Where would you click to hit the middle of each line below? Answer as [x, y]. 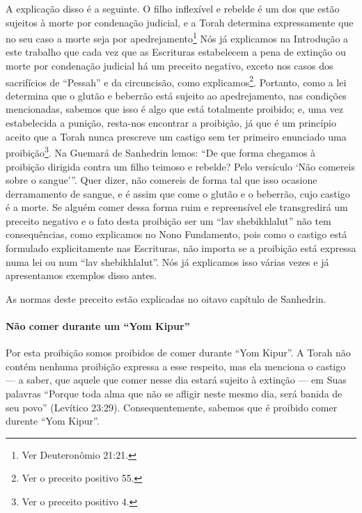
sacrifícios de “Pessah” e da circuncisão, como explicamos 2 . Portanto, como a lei [176, 81]
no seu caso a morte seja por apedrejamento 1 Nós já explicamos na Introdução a [177, 37]
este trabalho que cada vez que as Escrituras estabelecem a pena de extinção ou [176, 52]
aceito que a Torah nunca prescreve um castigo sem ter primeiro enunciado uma [176, 136]
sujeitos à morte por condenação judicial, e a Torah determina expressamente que [180, 22]
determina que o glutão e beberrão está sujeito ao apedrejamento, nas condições [176, 95]
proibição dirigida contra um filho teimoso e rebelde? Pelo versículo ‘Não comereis [180, 166]
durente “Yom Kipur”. [53, 421]
